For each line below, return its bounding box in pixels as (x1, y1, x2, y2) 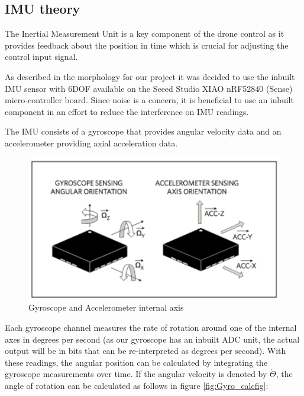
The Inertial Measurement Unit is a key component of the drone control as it (5, 27, 284, 40)
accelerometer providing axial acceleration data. (5, 136, 178, 149)
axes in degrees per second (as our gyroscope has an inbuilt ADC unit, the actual (5, 333, 300, 345)
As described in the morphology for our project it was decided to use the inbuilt (5, 70, 295, 82)
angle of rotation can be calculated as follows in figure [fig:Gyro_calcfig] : (5, 379, 269, 391)
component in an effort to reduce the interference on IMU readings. (5, 105, 249, 117)
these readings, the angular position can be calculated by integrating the (5, 356, 268, 368)
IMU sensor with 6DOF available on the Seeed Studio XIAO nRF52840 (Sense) (5, 82, 293, 94)
